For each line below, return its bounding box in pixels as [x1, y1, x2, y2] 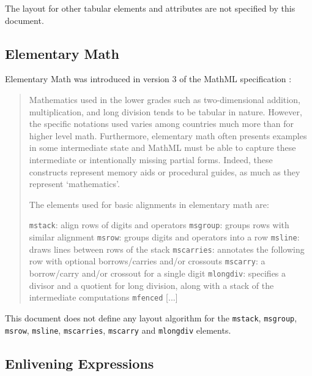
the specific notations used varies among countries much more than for [29, 117, 294, 130]
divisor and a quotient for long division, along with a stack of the [29, 278, 274, 291]
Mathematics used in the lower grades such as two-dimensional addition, [29, 93, 300, 106]
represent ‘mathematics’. [29, 177, 120, 190]
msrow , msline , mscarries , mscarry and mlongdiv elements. [5, 323, 231, 336]
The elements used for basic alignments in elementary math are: [29, 198, 269, 210]
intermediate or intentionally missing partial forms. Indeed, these [29, 153, 273, 166]
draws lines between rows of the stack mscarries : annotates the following [29, 242, 305, 255]
